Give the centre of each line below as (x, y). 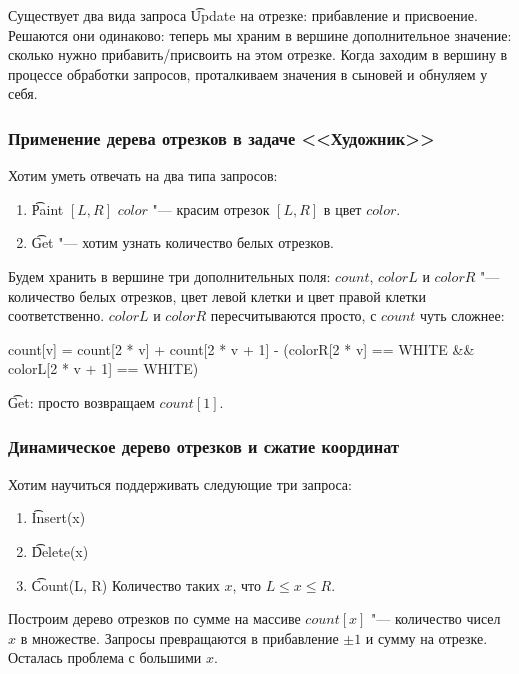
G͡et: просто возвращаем (81, 401)
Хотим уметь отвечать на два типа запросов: (143, 175)
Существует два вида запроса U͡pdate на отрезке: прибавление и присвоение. (243, 15)
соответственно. (56, 315)
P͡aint (47, 208)
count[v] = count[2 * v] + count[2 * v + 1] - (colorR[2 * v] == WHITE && (241, 348)
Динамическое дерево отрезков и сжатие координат (203, 446)
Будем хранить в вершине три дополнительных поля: (169, 275)
